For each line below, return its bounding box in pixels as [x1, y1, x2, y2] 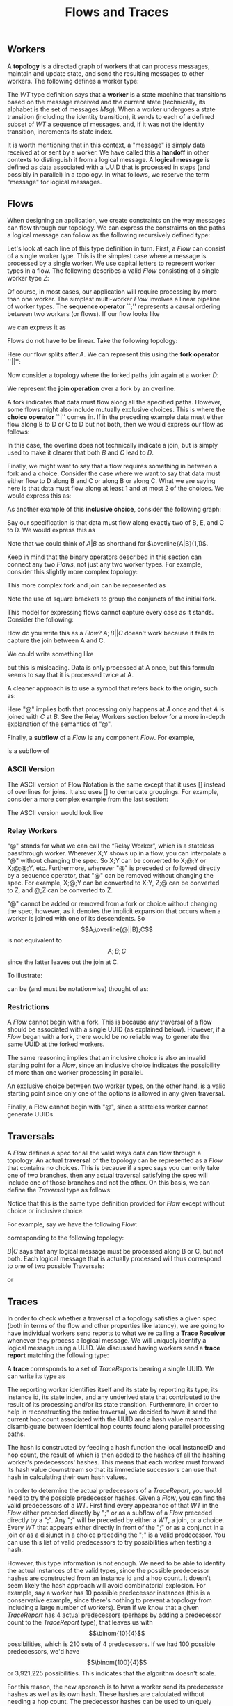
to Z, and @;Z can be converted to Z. [7, 886, 113, 894]
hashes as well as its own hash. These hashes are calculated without [7, 1689, 204, 1698]
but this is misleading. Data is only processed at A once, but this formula [7, 663, 214, 672]
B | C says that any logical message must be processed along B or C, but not [7, 1247, 224, 1256]
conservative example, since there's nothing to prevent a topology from [7, 1595, 212, 1604]
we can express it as [7, 323, 66, 331]
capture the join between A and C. [7, 636, 106, 645]
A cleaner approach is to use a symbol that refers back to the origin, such [7, 684, 218, 693]
